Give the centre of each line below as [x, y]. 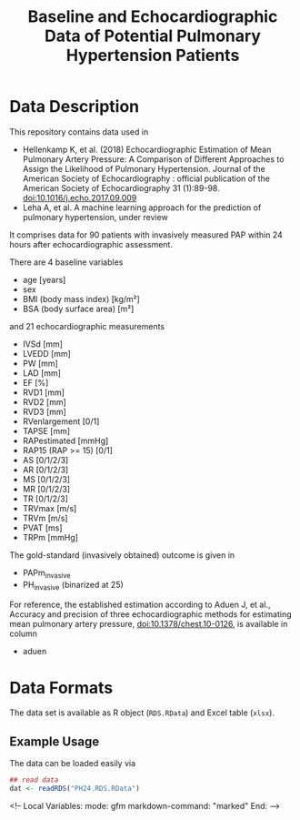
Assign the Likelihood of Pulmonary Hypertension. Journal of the [144, 168]
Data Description [75, 107]
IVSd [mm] [43, 344]
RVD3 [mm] [44, 411]
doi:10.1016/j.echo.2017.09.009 [80, 197]
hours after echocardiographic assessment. [91, 244]
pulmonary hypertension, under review [95, 217]
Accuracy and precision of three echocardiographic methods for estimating [151, 614]
